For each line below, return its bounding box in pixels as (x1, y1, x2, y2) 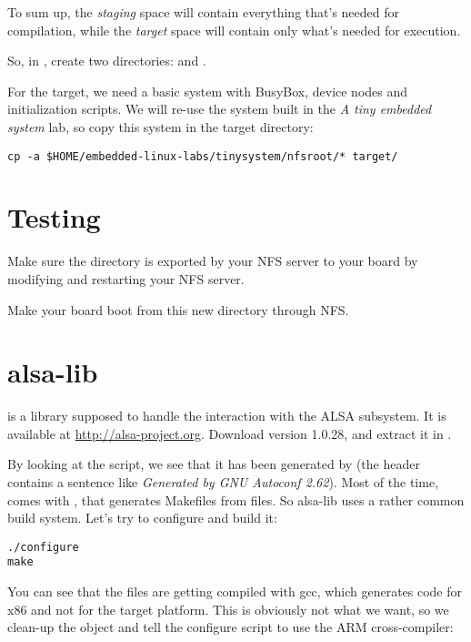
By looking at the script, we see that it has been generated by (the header (7, 454, 420, 474)
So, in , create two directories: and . (7, 51, 206, 70)
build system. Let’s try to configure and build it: (7, 508, 277, 527)
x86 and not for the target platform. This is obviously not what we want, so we (7, 599, 449, 618)
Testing (7, 199, 101, 236)
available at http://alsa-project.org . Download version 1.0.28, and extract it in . (7, 423, 452, 443)
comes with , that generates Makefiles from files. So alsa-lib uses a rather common (7, 490, 465, 509)
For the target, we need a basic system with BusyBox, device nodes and (7, 81, 408, 100)
